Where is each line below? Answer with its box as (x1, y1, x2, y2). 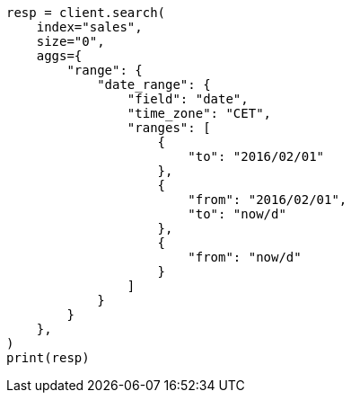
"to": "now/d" (188, 207, 286, 221)
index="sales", (36, 20, 143, 34)
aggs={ (36, 49, 83, 63)
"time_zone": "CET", (127, 106, 272, 120)
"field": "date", (127, 92, 249, 106)
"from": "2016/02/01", (188, 192, 347, 207)
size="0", (36, 34, 105, 49)
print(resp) (6, 351, 90, 365)
